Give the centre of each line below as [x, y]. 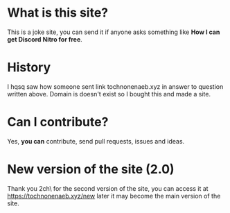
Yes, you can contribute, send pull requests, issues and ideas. [96, 141]
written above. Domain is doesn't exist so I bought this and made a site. [109, 94]
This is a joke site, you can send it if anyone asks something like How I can [114, 32]
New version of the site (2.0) [91, 169]
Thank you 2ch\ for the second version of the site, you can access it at [108, 188]
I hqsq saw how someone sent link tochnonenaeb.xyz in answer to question [115, 86]
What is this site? [58, 13]
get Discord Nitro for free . [45, 39]
